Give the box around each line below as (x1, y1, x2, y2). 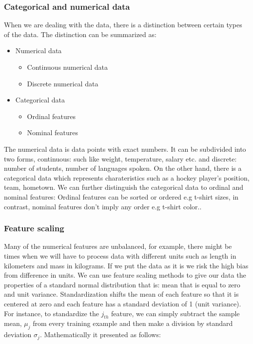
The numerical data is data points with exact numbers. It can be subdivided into (4, 143, 246, 154)
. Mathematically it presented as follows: (39, 329, 161, 340)
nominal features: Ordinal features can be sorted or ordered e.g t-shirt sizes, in (4, 191, 239, 202)
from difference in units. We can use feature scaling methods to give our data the (4, 270, 246, 280)
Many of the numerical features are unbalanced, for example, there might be (4, 241, 232, 251)
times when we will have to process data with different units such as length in (4, 250, 236, 261)
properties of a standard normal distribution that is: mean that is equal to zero (4, 279, 240, 289)
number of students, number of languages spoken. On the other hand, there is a (4, 163, 242, 173)
